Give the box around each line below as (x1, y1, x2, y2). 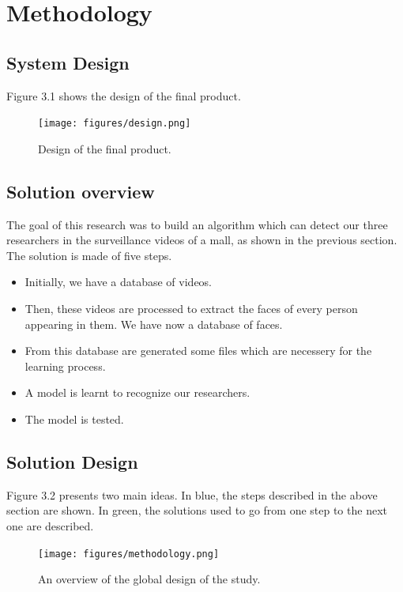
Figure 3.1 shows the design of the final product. (6, 87, 241, 104)
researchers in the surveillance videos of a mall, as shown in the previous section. (6, 232, 397, 248)
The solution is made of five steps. (6, 247, 172, 263)
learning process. (24, 357, 106, 374)
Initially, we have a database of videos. (24, 273, 213, 290)
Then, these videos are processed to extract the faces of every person (24, 300, 358, 316)
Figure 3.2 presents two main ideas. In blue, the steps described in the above (6, 486, 378, 503)
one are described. (6, 517, 94, 534)
